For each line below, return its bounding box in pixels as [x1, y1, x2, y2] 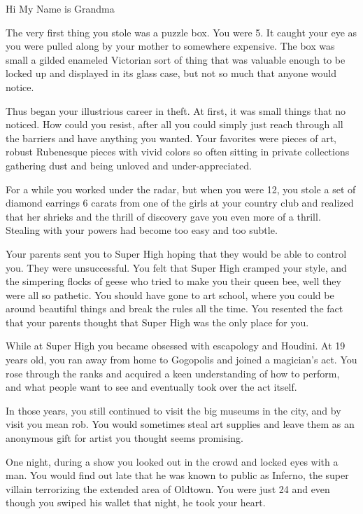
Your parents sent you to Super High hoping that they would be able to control [6, 246, 347, 261]
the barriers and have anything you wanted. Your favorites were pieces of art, [6, 130, 337, 145]
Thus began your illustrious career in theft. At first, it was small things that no [6, 103, 346, 118]
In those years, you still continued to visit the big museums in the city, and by [6, 403, 341, 417]
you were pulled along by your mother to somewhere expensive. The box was [6, 39, 335, 53]
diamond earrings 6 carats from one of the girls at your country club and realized [6, 195, 354, 210]
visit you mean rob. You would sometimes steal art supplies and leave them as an [6, 417, 355, 431]
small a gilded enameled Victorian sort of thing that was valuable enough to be [6, 52, 346, 67]
